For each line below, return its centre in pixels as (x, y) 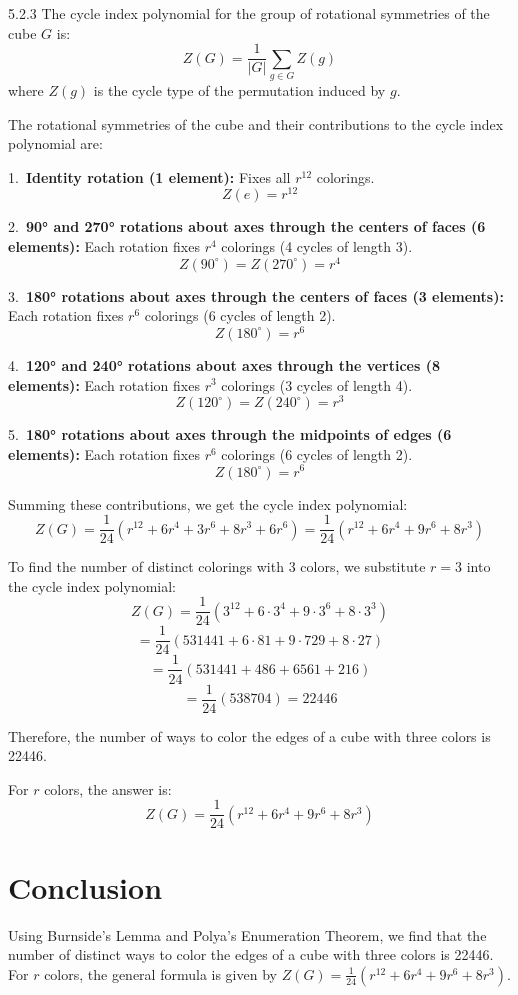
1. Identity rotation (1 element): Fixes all (149, 176)
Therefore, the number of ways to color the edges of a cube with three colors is (249, 735)
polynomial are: (55, 143)
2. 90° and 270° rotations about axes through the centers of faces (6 (247, 226)
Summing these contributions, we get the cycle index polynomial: (208, 503)
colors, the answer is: (108, 788)
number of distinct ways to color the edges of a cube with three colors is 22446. (251, 954)
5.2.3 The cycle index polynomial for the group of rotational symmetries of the (249, 13)
